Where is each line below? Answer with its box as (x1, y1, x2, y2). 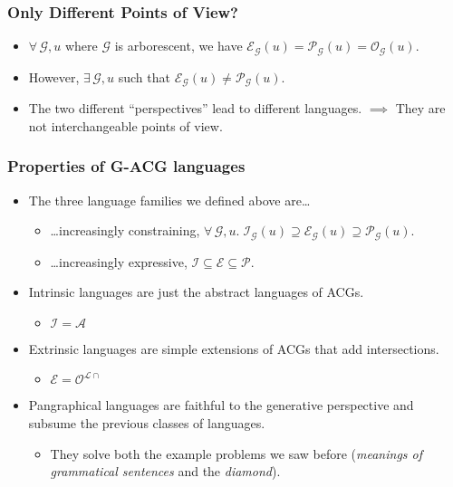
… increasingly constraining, (50, 221, 200, 240)
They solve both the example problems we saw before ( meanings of (50, 444, 423, 463)
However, (28, 67, 80, 86)
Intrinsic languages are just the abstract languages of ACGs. (28, 282, 364, 301)
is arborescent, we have (114, 36, 243, 55)
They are (395, 99, 446, 118)
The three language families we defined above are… (28, 190, 311, 209)
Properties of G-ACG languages (7, 155, 246, 177)
